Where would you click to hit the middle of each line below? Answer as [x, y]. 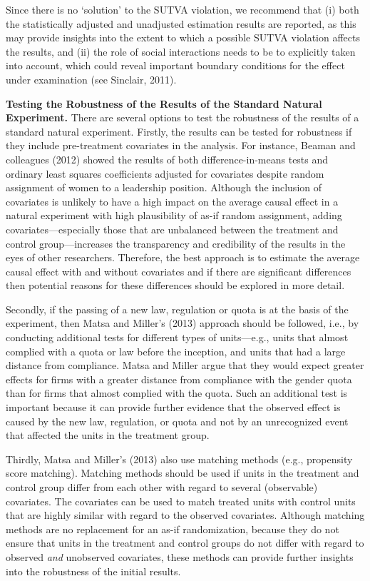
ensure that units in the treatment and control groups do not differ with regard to [185, 543]
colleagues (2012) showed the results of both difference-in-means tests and [167, 159]
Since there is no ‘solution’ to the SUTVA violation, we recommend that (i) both [183, 9]
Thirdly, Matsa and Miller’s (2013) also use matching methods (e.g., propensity [179, 459]
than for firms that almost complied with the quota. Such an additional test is [177, 393]
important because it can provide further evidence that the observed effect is [173, 407]
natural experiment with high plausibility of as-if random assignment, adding [174, 215]
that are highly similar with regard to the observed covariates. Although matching [185, 515]
